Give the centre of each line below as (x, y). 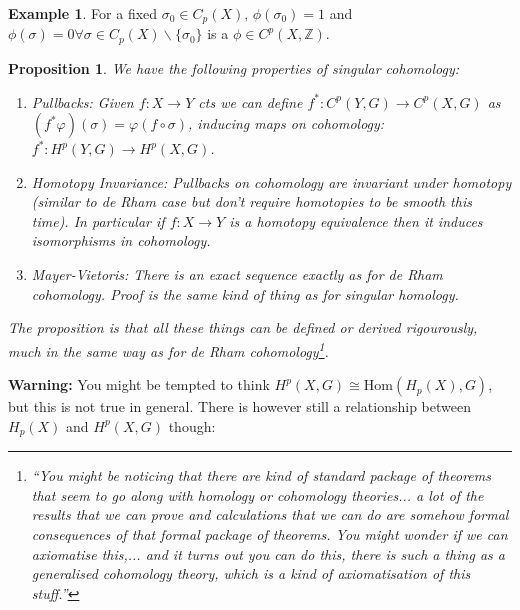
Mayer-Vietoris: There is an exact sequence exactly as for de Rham (237, 274)
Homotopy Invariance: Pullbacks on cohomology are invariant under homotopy (271, 181)
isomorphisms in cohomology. (121, 240)
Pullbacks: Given (82, 101)
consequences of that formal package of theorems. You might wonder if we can (269, 533)
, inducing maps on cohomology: (286, 123)
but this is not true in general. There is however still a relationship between (239, 406)
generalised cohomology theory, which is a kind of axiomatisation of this (251, 573)
